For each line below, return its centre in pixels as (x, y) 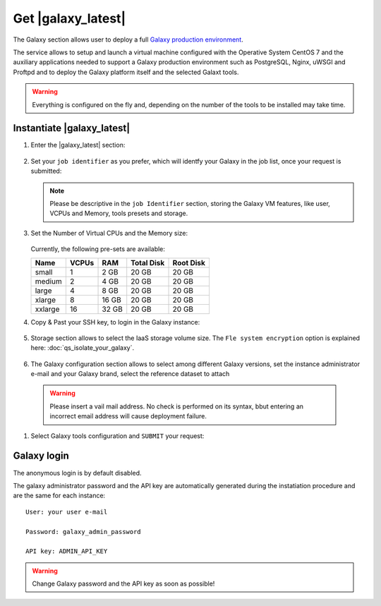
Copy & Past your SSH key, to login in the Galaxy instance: (115, 322)
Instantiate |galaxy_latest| (72, 128)
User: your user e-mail (67, 512)
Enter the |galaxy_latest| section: (78, 145)
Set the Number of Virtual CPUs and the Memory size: (109, 233)
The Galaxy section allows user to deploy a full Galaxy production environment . (128, 40)
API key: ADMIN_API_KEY (67, 551)
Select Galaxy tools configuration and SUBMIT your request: (117, 436)
